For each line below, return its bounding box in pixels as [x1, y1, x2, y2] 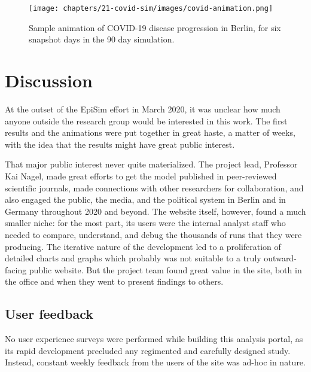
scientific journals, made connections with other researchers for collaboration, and [5, 181, 304, 194]
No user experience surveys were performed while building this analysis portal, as [5, 333, 303, 345]
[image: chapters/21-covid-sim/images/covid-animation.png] [29, 4, 273, 13]
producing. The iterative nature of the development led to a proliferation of [5, 240, 281, 252]
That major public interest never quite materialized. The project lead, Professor [5, 158, 298, 170]
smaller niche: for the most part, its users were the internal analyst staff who [5, 217, 286, 229]
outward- [264, 252, 297, 264]
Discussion [5, 68, 93, 93]
